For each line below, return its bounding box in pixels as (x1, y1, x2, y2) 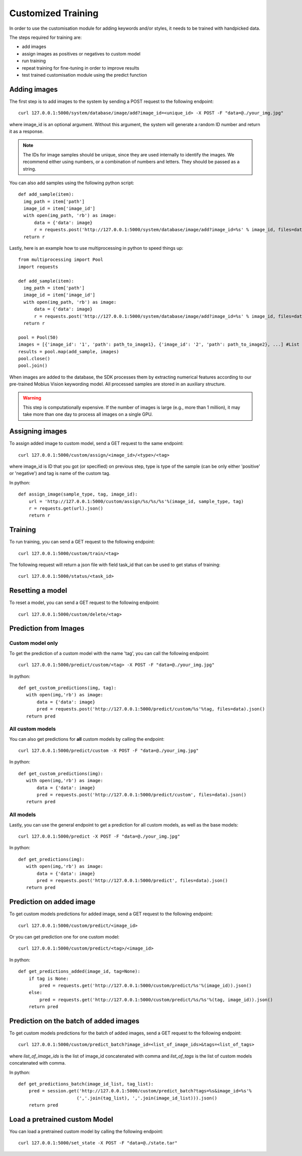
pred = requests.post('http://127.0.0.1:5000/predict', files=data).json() (37, 877, 228, 883)
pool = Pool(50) (18, 335, 58, 340)
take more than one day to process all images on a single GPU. (23, 411, 153, 417)
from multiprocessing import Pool (18, 257, 103, 262)
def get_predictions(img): (18, 856, 85, 862)
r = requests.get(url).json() (28, 505, 103, 511)
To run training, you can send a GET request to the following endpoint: (9, 539, 155, 545)
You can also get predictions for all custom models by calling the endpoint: (9, 736, 165, 742)
